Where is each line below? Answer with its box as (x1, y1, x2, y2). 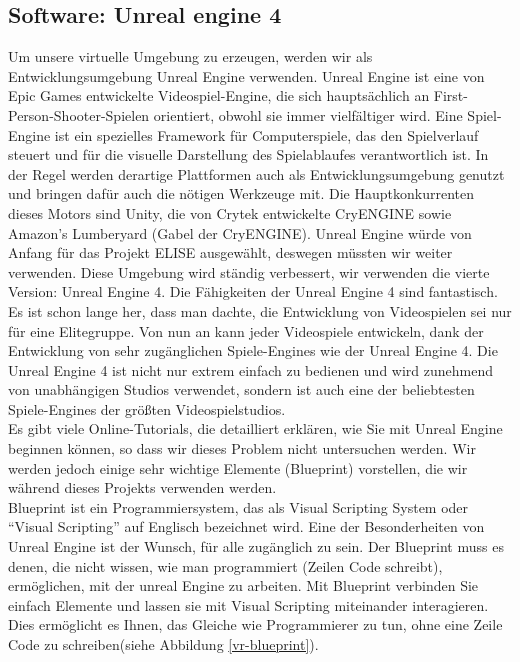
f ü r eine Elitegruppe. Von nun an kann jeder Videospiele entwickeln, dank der (8, 320, 484, 341)
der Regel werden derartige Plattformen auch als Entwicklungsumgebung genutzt (8, 163, 505, 184)
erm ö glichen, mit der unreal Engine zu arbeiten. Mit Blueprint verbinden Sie (8, 575, 479, 596)
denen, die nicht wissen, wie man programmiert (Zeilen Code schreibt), (8, 555, 443, 576)
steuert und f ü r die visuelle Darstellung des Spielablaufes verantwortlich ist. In (8, 144, 489, 165)
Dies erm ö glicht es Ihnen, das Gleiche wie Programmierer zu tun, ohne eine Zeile (8, 614, 503, 635)
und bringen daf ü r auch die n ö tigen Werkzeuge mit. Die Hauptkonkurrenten (8, 183, 474, 204)
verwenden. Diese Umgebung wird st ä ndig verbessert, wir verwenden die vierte (8, 261, 490, 282)
